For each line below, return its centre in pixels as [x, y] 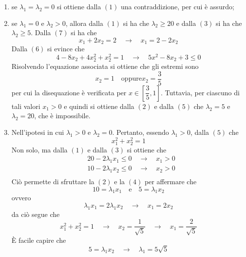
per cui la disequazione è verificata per [69, 92]
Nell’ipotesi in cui [38, 132]
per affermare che [170, 182]
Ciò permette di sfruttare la [53, 182]
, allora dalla [84, 23]
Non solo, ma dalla [39, 149]
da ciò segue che [36, 214]
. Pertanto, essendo [141, 132]
